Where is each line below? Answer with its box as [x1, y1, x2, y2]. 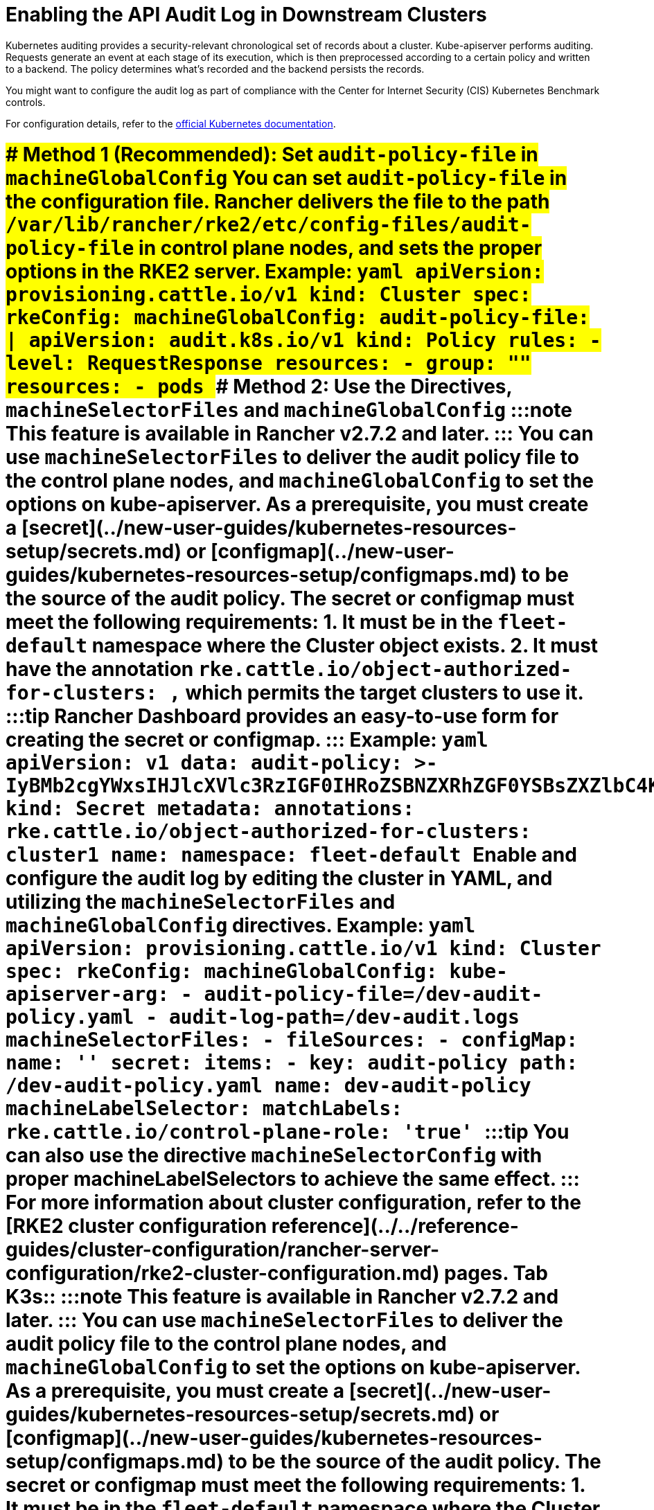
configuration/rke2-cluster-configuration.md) [6, 1261, 440, 1285]
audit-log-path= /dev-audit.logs [169, 1005, 520, 1029]
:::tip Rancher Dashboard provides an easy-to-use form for [6, 704, 559, 728]
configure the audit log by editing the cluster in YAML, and [6, 866, 553, 890]
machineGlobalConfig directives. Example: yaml [6, 913, 475, 937]
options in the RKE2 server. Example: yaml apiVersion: [6, 259, 544, 283]
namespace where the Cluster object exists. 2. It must [91, 633, 599, 657]
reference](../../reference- [271, 1214, 519, 1238]
